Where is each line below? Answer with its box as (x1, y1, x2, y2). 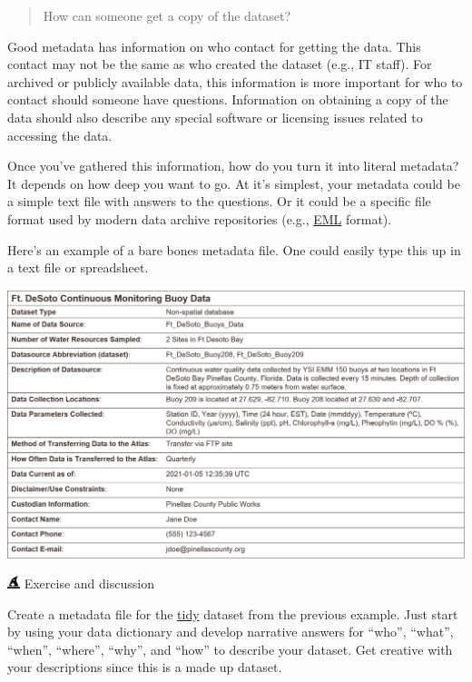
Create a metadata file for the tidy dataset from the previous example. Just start (7, 604, 458, 623)
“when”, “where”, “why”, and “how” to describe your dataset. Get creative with (7, 639, 453, 658)
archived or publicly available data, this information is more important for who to (7, 72, 463, 91)
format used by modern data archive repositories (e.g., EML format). (7, 209, 392, 228)
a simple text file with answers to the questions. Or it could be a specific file (7, 192, 431, 211)
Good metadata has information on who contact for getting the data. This (7, 36, 421, 55)
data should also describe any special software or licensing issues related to (7, 107, 423, 126)
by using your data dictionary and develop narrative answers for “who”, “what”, (7, 622, 454, 641)
